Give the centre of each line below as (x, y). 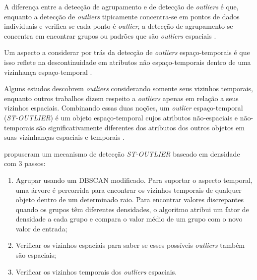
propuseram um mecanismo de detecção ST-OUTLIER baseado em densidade (122, 153)
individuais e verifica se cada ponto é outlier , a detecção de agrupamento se (119, 26)
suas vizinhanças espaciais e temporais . (64, 137)
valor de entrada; (41, 228)
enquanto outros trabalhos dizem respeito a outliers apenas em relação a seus (121, 98)
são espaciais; (36, 255)
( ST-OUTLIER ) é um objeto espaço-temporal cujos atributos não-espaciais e (121, 117)
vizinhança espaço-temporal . (48, 72)
